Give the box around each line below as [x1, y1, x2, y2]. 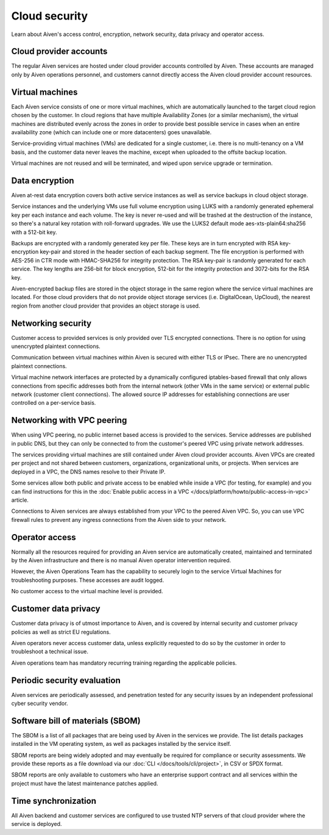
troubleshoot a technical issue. [11, 648, 88, 656]
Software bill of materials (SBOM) [11, 715, 141, 726]
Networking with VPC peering [11, 415, 127, 425]
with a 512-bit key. [11, 228, 57, 236]
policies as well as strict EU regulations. [11, 628, 111, 635]
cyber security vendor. [11, 699, 68, 707]
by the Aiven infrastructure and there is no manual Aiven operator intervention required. [11, 557, 232, 564]
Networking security [11, 318, 91, 328]
